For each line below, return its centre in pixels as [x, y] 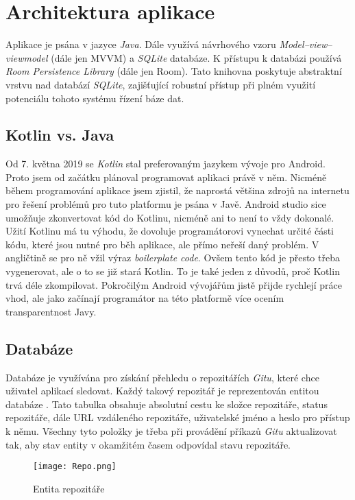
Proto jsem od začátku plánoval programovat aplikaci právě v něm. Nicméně [166, 177]
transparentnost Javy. [51, 311]
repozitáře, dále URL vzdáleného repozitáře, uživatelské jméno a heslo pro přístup [178, 417]
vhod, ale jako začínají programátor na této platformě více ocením [145, 298]
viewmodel [27, 57]
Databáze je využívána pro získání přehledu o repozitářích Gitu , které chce [162, 377]
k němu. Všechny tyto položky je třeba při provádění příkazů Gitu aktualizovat [171, 431]
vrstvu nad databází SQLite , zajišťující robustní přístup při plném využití [161, 84]
